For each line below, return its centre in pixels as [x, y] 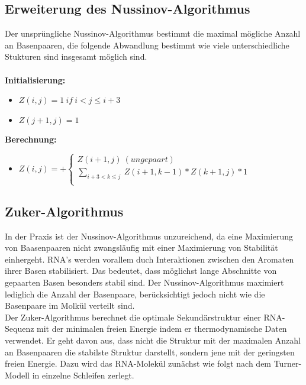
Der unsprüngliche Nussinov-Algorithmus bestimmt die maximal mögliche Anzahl [153, 33]
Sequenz [20, 329]
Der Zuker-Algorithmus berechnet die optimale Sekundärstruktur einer [133, 317]
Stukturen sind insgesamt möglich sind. [76, 56]
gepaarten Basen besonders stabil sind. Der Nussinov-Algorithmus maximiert [144, 282]
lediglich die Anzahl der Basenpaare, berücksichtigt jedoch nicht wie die [135, 294]
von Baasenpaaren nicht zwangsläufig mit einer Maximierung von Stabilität [141, 247]
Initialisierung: [35, 80]
